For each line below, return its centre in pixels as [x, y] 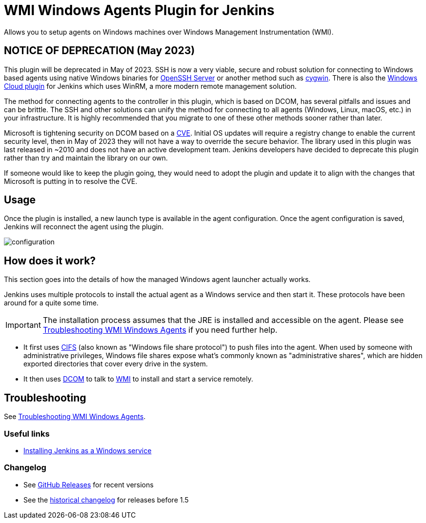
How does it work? [50, 261]
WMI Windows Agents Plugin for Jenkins [139, 10]
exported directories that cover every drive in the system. [116, 364]
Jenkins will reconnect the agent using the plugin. [84, 227]
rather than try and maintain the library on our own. [86, 158]
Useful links [27, 433]
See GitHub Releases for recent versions [89, 484]
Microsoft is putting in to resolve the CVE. [71, 181]
